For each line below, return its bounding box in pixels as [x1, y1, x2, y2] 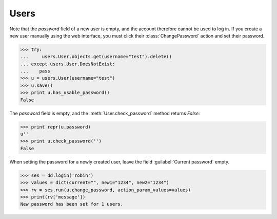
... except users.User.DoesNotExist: [20, 61, 115, 67]
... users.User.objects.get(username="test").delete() [20, 54, 172, 60]
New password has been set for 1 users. [20, 201, 123, 207]
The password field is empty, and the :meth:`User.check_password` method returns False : [9, 110, 200, 116]
